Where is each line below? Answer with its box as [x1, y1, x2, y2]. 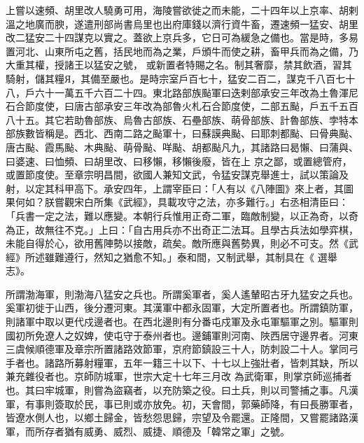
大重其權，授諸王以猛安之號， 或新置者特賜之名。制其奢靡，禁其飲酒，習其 [6, 57, 352, 72]
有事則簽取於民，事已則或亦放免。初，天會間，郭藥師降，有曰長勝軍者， [24, 396, 358, 411]
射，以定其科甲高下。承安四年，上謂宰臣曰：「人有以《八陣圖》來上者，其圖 [6, 181, 353, 195]
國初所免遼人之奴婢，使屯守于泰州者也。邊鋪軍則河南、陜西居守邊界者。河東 [6, 328, 358, 342]
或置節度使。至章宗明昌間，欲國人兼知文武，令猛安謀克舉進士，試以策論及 [6, 167, 349, 182]
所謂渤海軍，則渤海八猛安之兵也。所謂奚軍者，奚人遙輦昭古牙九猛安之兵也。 [6, 286, 358, 301]
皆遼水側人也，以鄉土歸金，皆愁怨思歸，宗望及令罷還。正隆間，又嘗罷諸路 [6, 410, 349, 425]
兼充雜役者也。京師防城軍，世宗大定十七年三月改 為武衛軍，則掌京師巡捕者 [6, 369, 352, 384]
